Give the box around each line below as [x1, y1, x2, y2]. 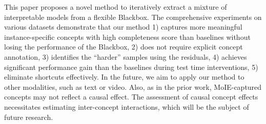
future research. [4, 111, 53, 122]
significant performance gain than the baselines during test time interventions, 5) [4, 61, 258, 72]
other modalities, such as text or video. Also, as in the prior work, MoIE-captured [4, 81, 262, 92]
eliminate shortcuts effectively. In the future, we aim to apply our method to [4, 71, 244, 82]
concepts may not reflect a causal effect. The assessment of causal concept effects [4, 91, 258, 102]
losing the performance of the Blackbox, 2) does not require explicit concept [4, 41, 243, 52]
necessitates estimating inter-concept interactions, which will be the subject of [4, 101, 249, 112]
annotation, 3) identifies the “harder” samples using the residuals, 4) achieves [4, 51, 247, 62]
